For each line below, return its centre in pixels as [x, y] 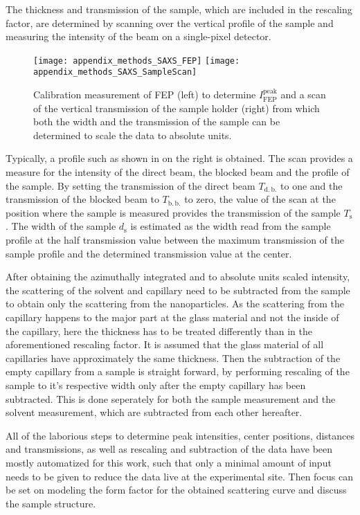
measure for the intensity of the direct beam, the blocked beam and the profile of [178, 172]
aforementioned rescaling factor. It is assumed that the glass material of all [165, 344]
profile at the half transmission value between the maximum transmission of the [175, 240]
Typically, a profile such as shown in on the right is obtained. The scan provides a [179, 158]
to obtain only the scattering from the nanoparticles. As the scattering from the [175, 304]
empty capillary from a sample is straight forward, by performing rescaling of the [178, 371]
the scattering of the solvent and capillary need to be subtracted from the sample [178, 290]
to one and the [312, 185]
